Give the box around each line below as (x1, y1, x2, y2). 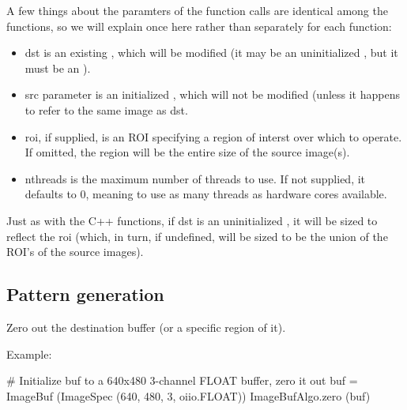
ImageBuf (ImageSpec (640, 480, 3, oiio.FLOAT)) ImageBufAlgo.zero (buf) (6, 387, 371, 404)
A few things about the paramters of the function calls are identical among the (6, 2, 388, 18)
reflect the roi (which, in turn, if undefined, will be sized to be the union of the (6, 228, 388, 244)
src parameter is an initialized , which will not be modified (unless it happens (24, 86, 400, 103)
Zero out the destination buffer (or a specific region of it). (6, 318, 286, 335)
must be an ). (24, 59, 91, 76)
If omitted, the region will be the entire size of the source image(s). (24, 144, 350, 160)
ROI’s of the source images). (6, 243, 144, 260)
